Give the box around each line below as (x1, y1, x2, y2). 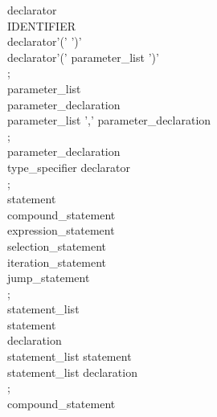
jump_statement (7, 269, 90, 286)
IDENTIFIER (7, 17, 76, 34)
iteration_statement (7, 253, 107, 270)
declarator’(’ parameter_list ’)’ (7, 48, 159, 65)
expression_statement (7, 222, 115, 239)
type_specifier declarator (7, 158, 131, 175)
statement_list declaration (7, 363, 137, 380)
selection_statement (7, 237, 107, 254)
